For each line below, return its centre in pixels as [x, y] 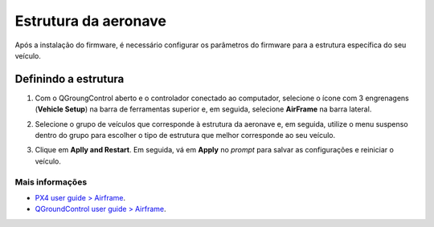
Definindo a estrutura [70, 79]
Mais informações [51, 182]
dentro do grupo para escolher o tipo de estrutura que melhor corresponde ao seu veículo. [185, 136]
